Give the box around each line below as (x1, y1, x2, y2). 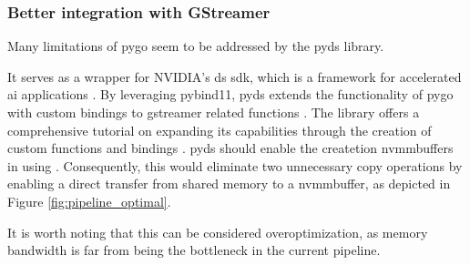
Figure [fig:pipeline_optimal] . (7, 191, 171, 210)
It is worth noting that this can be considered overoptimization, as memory (7, 222, 428, 241)
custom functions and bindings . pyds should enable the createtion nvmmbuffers (7, 138, 454, 158)
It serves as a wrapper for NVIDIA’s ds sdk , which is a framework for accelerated (7, 66, 462, 86)
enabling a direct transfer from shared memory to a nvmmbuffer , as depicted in (7, 174, 451, 193)
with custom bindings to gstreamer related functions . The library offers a (7, 103, 420, 121)
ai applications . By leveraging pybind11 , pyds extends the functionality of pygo (7, 85, 454, 104)
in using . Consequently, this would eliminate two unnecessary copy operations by (7, 156, 463, 175)
